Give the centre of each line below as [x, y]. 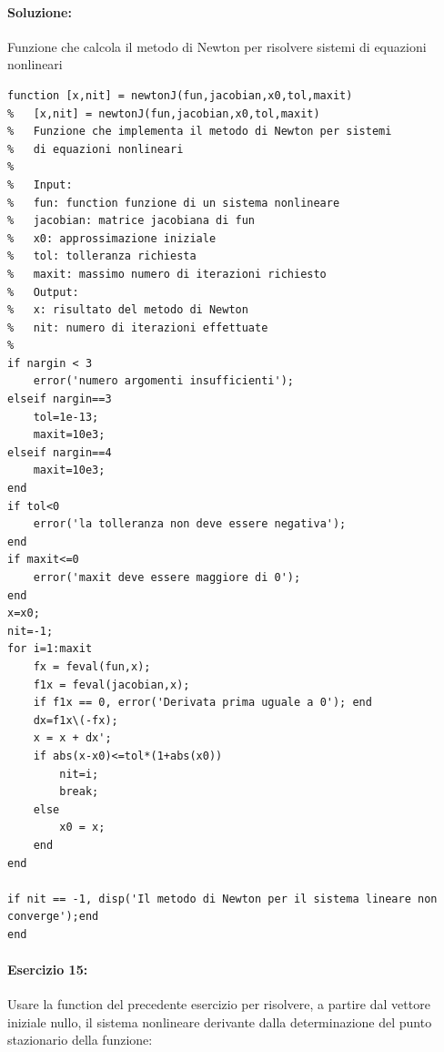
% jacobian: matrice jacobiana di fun [131, 221]
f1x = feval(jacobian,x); [111, 684]
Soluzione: [40, 11]
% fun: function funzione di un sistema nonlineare [174, 203]
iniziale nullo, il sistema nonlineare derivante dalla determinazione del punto [220, 1021]
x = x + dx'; [72, 738]
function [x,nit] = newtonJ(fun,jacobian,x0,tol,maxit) [180, 95]
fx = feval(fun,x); [92, 666]
